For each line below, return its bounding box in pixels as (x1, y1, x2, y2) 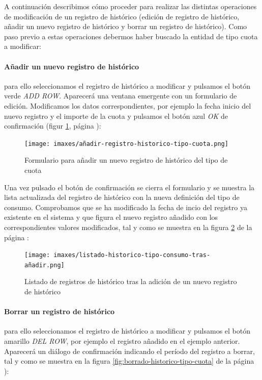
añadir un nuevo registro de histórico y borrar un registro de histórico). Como (4, 21, 247, 32)
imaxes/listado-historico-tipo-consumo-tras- (53, 251, 211, 259)
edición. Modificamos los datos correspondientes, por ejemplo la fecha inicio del (4, 100, 251, 111)
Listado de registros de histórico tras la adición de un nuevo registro (24, 276, 237, 287)
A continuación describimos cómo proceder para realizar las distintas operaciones (4, 1, 257, 11)
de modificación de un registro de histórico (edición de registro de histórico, (4, 11, 240, 21)
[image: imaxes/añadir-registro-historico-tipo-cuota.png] (24, 140, 228, 147)
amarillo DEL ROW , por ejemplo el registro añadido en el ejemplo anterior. (4, 336, 240, 346)
